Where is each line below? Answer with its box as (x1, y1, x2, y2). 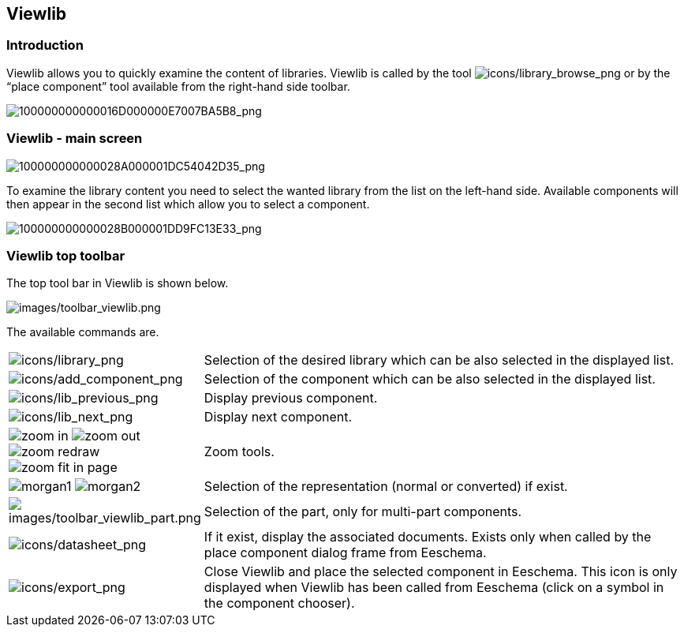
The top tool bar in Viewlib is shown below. (6, 276, 229, 290)
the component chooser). (204, 595, 355, 612)
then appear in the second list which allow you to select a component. (6, 197, 370, 211)
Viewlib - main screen (6, 130, 143, 147)
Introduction (6, 37, 84, 54)
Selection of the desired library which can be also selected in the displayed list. (204, 352, 674, 369)
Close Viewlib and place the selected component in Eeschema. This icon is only (204, 564, 678, 580)
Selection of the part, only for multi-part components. (204, 504, 522, 520)
